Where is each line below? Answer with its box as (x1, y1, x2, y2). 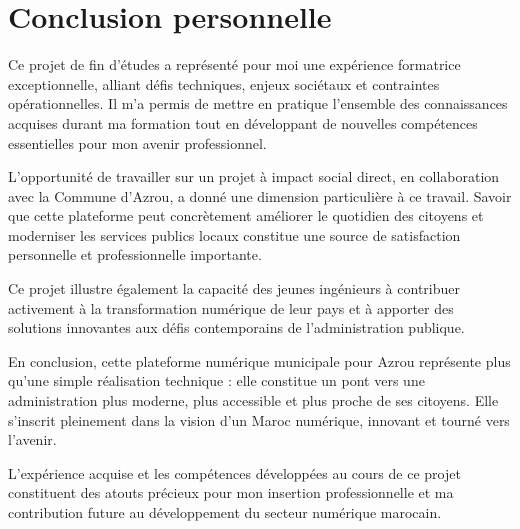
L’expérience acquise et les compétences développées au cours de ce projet (8, 462, 461, 483)
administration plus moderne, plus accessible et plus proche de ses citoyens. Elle (8, 390, 499, 411)
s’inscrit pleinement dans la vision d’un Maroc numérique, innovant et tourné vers (8, 409, 510, 430)
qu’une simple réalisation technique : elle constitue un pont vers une (8, 370, 425, 391)
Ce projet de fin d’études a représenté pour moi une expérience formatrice (8, 54, 461, 75)
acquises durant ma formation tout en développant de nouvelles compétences (8, 112, 478, 133)
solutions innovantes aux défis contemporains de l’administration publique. (8, 317, 465, 338)
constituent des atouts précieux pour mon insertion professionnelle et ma (8, 482, 454, 503)
